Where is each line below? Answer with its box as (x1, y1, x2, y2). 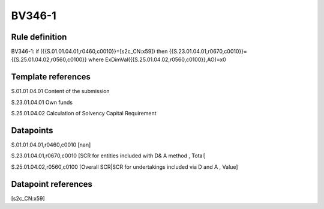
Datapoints (11, 125, 53, 135)
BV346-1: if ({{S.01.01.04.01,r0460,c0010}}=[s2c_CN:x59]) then (11, 48, 168, 55)
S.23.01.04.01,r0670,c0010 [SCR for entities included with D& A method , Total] (11, 152, 206, 159)
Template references (11, 72, 91, 82)
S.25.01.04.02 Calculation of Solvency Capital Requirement (11, 110, 157, 117)
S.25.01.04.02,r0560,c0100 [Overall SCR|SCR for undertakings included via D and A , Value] (11, 163, 238, 171)
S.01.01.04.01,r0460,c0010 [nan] (11, 141, 91, 148)
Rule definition (11, 32, 67, 42)
